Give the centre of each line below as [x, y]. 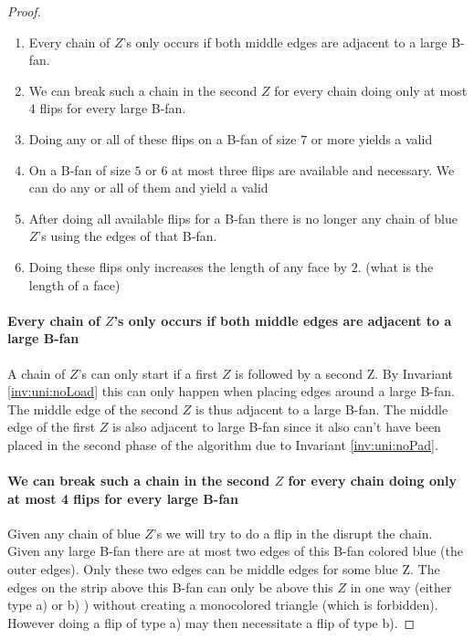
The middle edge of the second [93, 409]
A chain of [37, 373]
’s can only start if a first [148, 373]
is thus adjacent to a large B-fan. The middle [322, 409]
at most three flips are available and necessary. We [313, 169]
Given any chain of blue [74, 533]
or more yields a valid [372, 138]
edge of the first [52, 427]
